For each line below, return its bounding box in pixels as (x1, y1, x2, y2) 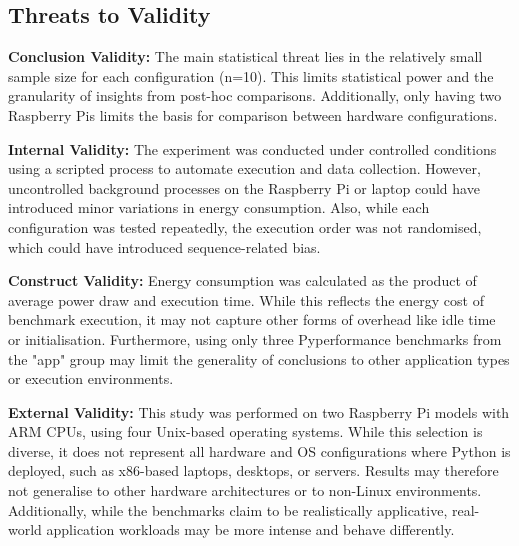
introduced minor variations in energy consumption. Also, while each (8, 197, 430, 218)
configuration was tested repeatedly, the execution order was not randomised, (8, 216, 482, 237)
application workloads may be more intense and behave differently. (46, 519, 455, 540)
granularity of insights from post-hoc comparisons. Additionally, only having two (8, 85, 502, 106)
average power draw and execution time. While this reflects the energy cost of (8, 289, 484, 310)
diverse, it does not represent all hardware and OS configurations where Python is (8, 440, 511, 461)
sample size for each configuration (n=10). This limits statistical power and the (8, 65, 494, 86)
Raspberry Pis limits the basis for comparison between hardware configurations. (8, 104, 498, 125)
